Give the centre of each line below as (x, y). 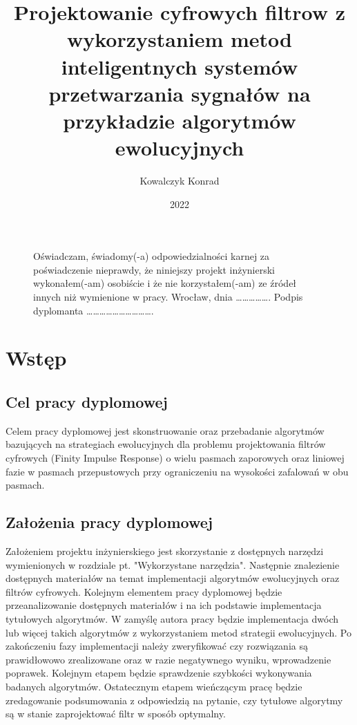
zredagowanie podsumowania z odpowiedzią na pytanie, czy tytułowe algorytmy (174, 700)
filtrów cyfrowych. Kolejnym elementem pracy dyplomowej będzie (144, 591)
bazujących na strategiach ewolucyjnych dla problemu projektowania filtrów (166, 444)
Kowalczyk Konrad (180, 181)
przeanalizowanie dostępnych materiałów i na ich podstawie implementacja (164, 605)
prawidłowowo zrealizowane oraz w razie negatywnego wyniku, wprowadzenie (168, 659)
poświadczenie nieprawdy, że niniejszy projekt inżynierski (154, 269)
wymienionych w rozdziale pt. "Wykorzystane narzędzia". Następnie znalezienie (173, 564)
